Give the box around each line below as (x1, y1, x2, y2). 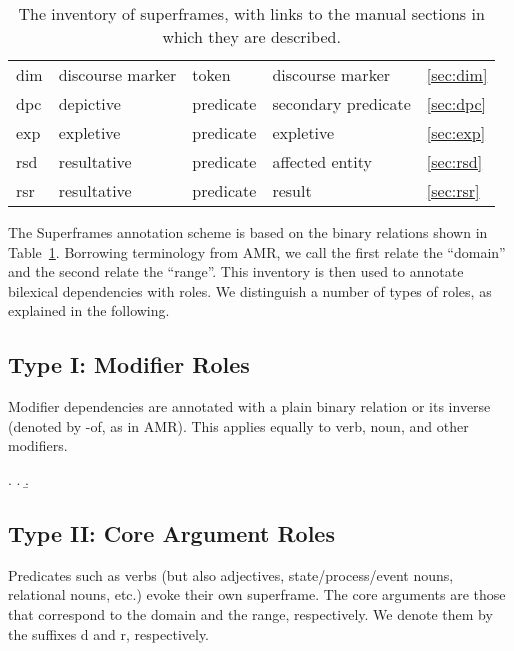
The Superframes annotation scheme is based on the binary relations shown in (8, 222, 488, 242)
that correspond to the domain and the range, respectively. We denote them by (8, 603, 493, 624)
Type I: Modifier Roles (8, 349, 250, 380)
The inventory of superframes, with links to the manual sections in (18, 2, 485, 25)
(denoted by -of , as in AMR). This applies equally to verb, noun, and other (8, 415, 469, 436)
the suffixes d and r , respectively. (8, 623, 210, 644)
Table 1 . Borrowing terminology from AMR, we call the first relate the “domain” (8, 241, 506, 262)
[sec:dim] (426, 63, 488, 86)
